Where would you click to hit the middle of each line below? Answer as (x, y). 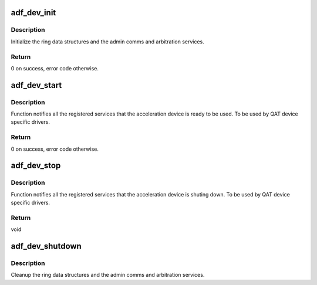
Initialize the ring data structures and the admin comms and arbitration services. (108, 42)
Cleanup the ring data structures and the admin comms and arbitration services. (108, 275)
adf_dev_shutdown (46, 246)
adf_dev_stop (36, 166)
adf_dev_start (36, 85)
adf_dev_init (33, 13)
